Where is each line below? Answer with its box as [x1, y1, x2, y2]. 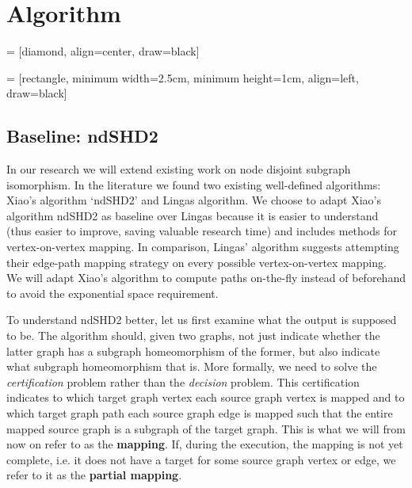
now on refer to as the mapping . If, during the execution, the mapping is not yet [6, 436, 403, 452]
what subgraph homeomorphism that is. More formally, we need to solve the [6, 358, 377, 375]
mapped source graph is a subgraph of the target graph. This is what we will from [6, 420, 406, 437]
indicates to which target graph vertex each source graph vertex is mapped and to [6, 389, 405, 406]
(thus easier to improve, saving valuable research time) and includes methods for [6, 223, 397, 239]
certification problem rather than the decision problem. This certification [6, 373, 360, 390]
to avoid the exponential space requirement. [6, 284, 219, 301]
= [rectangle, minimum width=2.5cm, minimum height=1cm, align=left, [6, 69, 359, 86]
